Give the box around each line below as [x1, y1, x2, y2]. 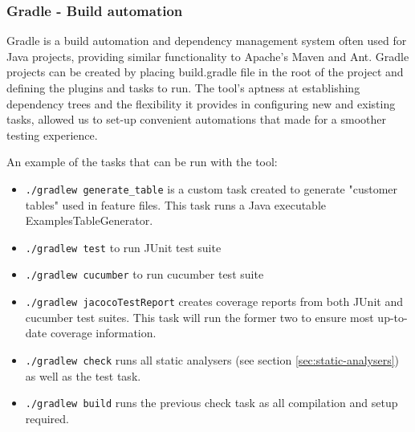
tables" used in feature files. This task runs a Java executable [25, 196, 327, 213]
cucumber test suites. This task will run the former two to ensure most [25, 308, 374, 325]
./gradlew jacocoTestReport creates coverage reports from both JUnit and [25, 293, 403, 310]
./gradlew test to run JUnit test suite [25, 238, 222, 255]
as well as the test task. [25, 367, 141, 384]
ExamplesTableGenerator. [25, 212, 153, 229]
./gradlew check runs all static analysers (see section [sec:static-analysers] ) [25, 351, 400, 368]
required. [25, 410, 69, 426]
